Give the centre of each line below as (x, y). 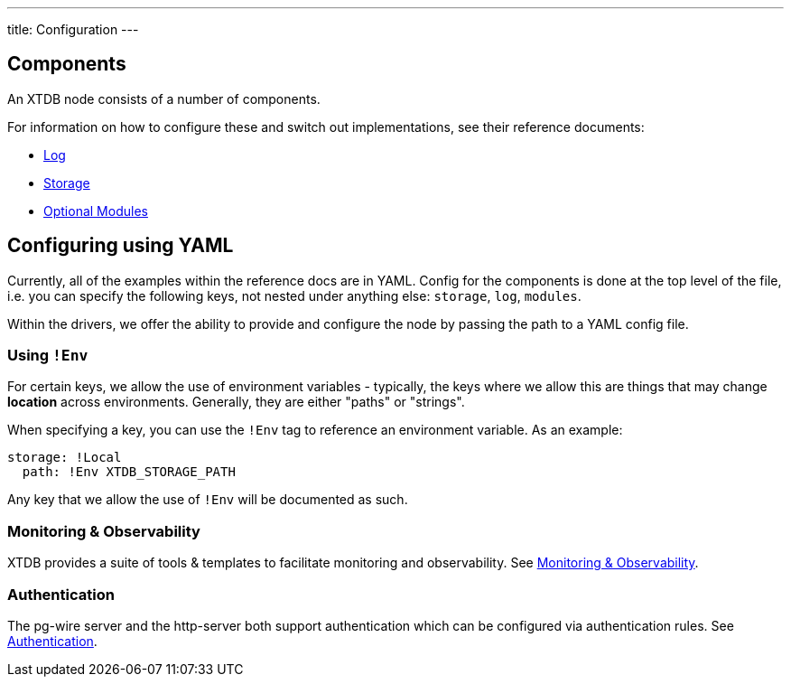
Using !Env (48, 356)
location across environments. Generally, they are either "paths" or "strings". (236, 402)
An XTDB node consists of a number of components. (164, 98)
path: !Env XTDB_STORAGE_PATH (129, 472)
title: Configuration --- (73, 29)
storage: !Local (65, 458)
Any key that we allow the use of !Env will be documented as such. (208, 500)
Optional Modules (96, 211)
